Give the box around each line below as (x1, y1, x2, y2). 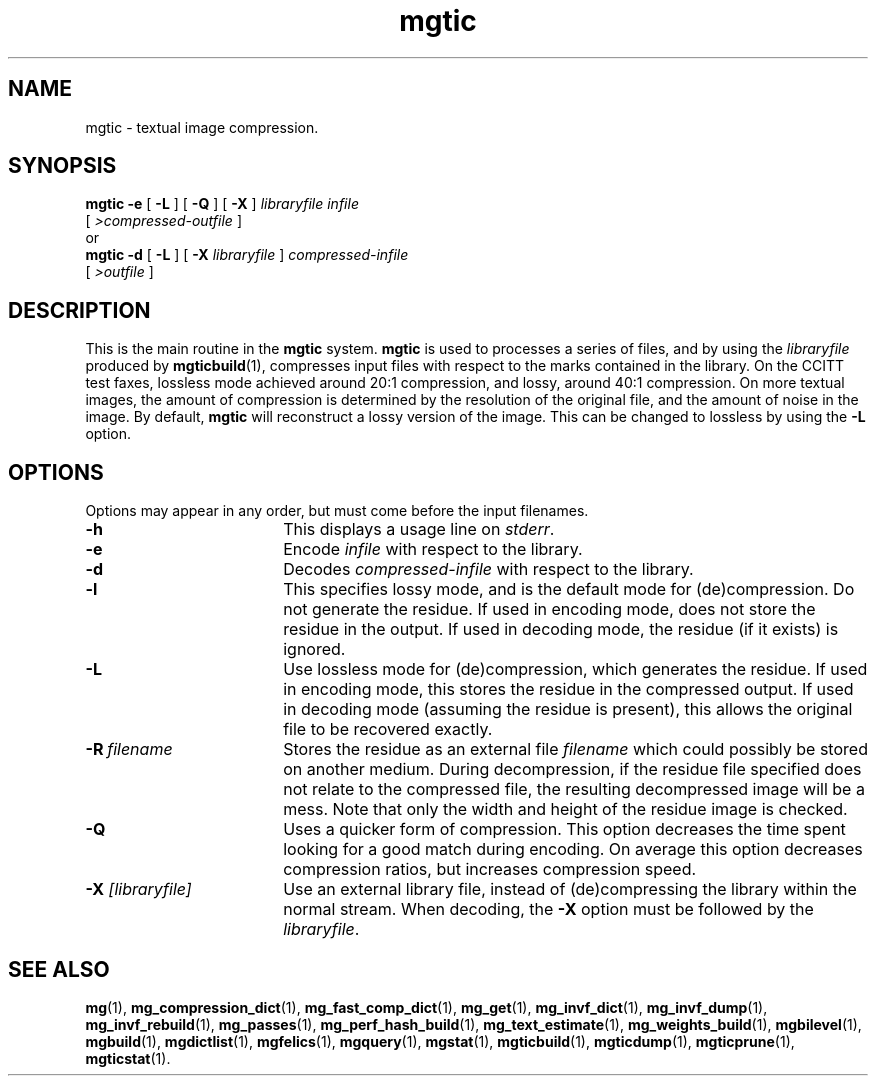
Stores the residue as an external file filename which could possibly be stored (283, 739, 868, 760)
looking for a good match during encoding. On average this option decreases (283, 839, 863, 860)
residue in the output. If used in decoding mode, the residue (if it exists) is (283, 619, 839, 640)
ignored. (283, 639, 346, 660)
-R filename (85, 739, 173, 760)
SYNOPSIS (8, 153, 117, 179)
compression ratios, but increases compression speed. (283, 859, 697, 880)
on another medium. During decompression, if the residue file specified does (283, 759, 862, 780)
